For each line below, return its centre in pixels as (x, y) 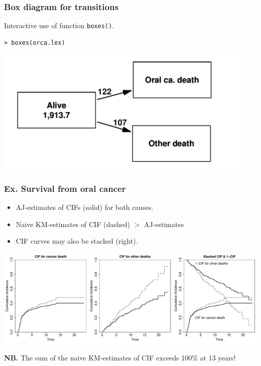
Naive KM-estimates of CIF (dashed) (73, 224)
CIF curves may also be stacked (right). (77, 241)
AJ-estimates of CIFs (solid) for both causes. (85, 207)
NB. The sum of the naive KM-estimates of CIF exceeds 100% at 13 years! (120, 357)
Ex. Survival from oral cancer (65, 188)
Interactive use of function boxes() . (59, 25)
